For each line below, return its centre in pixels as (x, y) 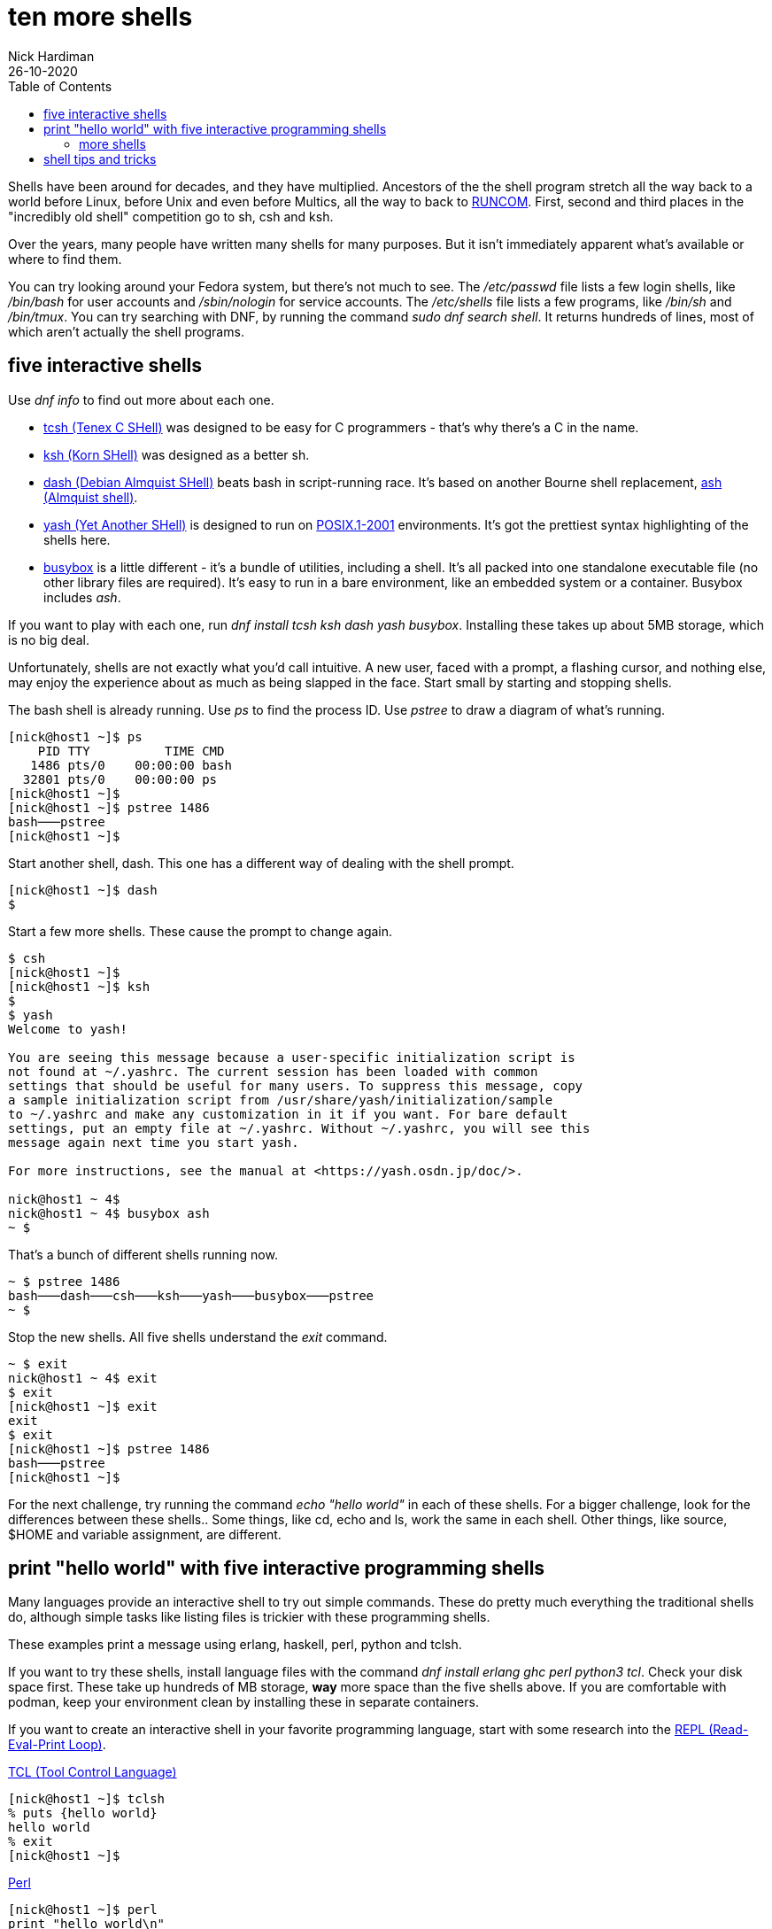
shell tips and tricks (100, 159)
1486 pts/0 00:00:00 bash (131, 765)
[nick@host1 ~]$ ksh (79, 986)
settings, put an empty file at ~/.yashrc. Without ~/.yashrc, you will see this (299, 1128)
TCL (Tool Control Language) (93, 1772)
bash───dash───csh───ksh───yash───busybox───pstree (191, 1295)
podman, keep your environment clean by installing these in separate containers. (243, 1702)
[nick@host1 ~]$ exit (83, 1406)
